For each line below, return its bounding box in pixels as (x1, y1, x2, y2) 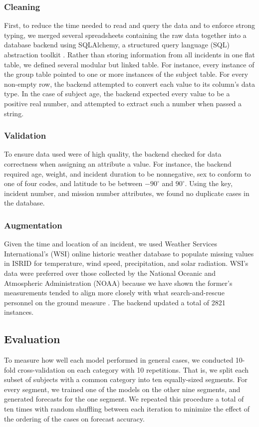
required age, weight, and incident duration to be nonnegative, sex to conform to (4, 168, 251, 179)
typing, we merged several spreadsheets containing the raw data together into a (4, 29, 247, 40)
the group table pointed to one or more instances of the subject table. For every (4, 69, 249, 79)
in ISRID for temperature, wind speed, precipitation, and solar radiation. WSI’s (4, 258, 249, 268)
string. (4, 108, 24, 118)
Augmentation (4, 218, 62, 231)
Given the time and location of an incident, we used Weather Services (4, 238, 217, 249)
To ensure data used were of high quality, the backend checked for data (4, 149, 222, 159)
